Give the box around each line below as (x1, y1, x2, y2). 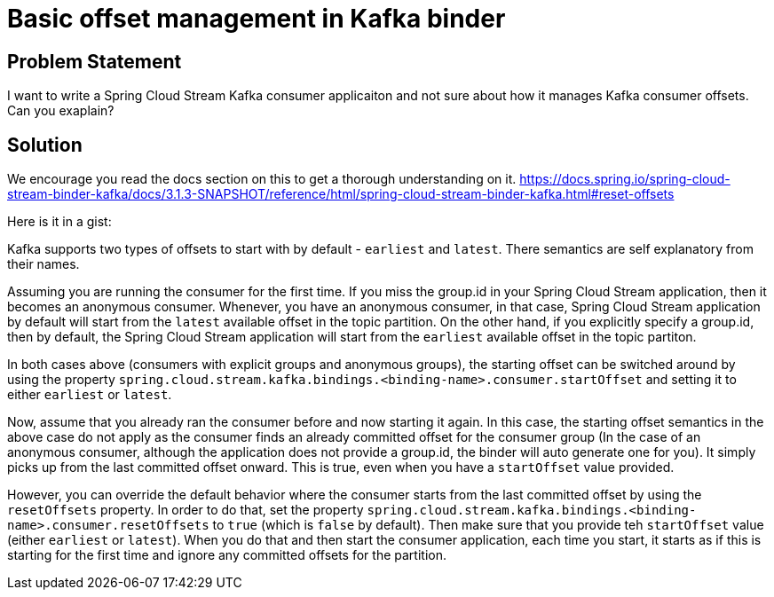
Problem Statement (7, 50, 182, 73)
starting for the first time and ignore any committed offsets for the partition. (7, 547, 446, 563)
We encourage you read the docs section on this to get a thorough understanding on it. (7, 171, 517, 187)
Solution (7, 133, 83, 156)
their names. (7, 256, 80, 272)
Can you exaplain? (7, 103, 115, 119)
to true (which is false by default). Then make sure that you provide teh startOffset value (212, 517, 764, 533)
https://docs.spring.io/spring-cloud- (519, 171, 731, 187)
